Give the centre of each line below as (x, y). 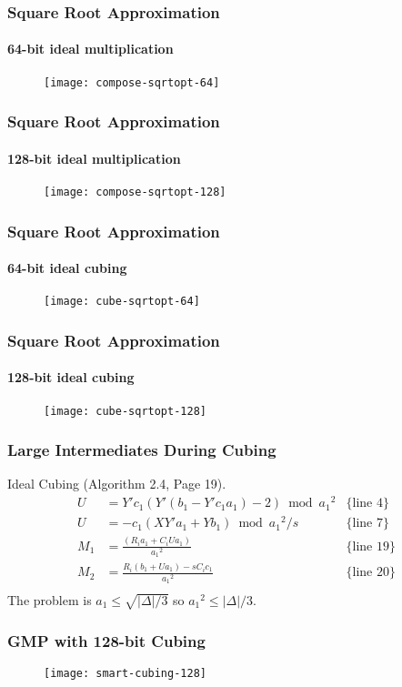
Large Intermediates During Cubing (142, 450)
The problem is (50, 600)
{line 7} (367, 524)
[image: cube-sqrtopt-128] (125, 411)
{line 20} (371, 573)
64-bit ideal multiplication (90, 49)
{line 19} (371, 546)
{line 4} (367, 504)
